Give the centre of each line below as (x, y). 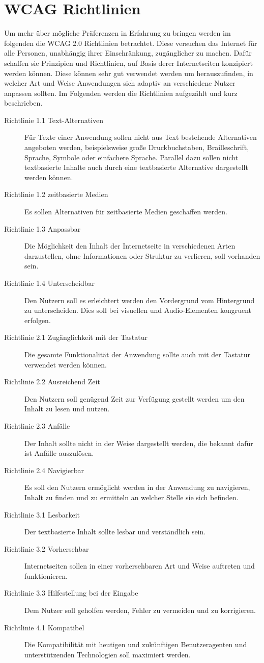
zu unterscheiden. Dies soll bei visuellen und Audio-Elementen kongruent (138, 310)
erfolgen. (38, 320)
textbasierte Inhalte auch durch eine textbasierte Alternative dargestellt (136, 167)
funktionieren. (46, 575)
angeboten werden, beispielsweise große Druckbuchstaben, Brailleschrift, (137, 147)
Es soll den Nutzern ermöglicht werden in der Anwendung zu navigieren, (137, 487)
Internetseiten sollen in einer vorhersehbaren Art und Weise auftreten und (140, 566)
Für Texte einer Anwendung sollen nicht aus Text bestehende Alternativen (141, 137)
